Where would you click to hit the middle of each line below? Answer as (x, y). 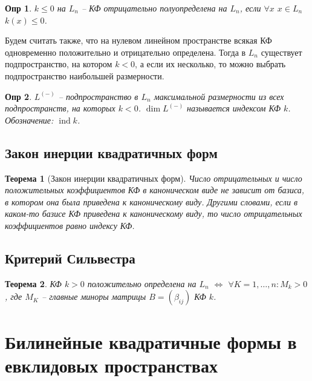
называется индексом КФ (234, 108)
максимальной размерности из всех (219, 96)
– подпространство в (98, 96)
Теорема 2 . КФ (33, 283)
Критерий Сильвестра (70, 258)
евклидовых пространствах (111, 365)
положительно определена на (142, 283)
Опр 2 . (18, 96)
